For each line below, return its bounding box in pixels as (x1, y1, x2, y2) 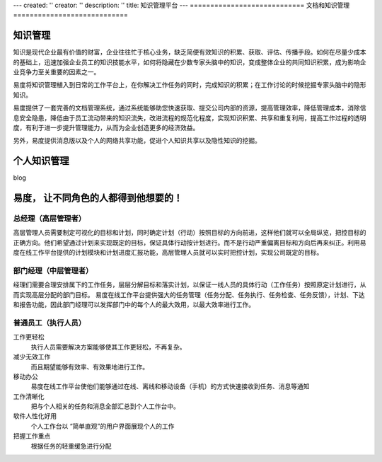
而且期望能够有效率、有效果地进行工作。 (30, 362, 149, 371)
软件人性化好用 (13, 412, 57, 420)
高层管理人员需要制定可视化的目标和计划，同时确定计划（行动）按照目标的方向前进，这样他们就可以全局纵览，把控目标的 (13, 229, 366, 237)
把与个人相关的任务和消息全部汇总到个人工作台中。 (30, 402, 180, 410)
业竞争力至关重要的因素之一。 (13, 68, 100, 76)
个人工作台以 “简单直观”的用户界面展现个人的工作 (30, 422, 175, 430)
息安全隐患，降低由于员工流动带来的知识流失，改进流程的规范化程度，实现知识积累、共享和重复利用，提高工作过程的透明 (13, 113, 366, 122)
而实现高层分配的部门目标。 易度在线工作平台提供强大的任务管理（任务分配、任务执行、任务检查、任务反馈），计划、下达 (13, 290, 365, 299)
